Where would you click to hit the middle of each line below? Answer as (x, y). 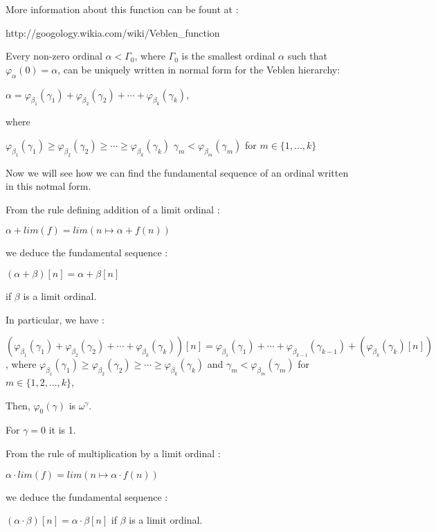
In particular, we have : (55, 319)
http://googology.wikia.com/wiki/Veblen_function (113, 32)
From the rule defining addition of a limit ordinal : (113, 209)
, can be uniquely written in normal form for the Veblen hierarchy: (199, 69)
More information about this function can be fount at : (122, 9)
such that (307, 56)
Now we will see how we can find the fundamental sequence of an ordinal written (177, 172)
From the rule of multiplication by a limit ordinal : (113, 453)
